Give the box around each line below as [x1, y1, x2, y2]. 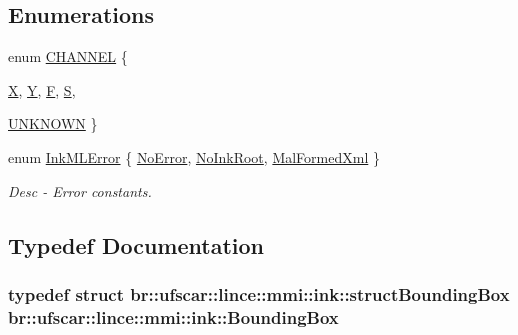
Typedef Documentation [8, 229, 264, 260]
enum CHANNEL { [8, 46, 128, 67]
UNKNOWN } [8, 113, 98, 134]
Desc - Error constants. [8, 180, 152, 201]
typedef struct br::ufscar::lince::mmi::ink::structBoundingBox [8, 281, 510, 306]
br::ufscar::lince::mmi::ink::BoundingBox [8, 304, 339, 329]
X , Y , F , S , [8, 79, 76, 100]
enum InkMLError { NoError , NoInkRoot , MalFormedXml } [8, 146, 380, 167]
